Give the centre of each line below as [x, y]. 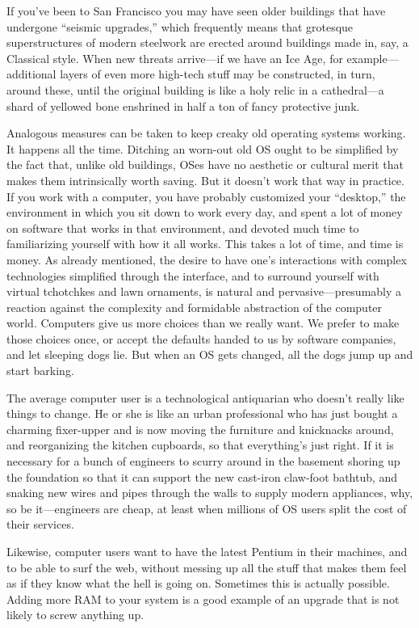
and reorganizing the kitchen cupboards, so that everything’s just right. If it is [200, 445]
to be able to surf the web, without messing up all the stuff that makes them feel [207, 567]
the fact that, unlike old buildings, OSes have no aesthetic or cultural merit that [205, 164]
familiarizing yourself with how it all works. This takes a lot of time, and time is [205, 244]
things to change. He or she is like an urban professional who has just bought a [202, 413]
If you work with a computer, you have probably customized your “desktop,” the [206, 196]
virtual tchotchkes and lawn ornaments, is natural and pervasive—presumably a [204, 291]
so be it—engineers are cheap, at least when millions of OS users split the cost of [207, 508]
